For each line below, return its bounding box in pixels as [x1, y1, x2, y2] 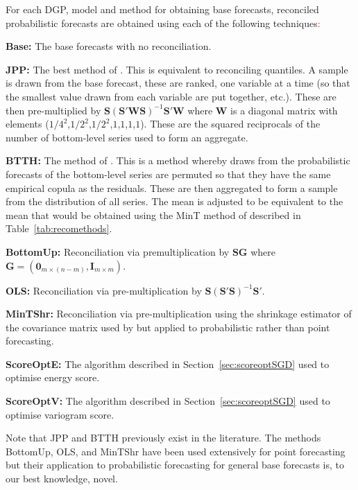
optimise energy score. [6, 370, 100, 385]
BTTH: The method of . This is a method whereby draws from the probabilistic [6, 153, 350, 168]
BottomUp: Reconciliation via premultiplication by [6, 244, 230, 259]
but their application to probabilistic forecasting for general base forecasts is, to [6, 457, 344, 472]
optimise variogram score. [6, 407, 114, 421]
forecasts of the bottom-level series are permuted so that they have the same [6, 166, 331, 181]
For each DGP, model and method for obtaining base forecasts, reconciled [6, 2, 319, 16]
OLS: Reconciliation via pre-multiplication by [6, 283, 202, 297]
